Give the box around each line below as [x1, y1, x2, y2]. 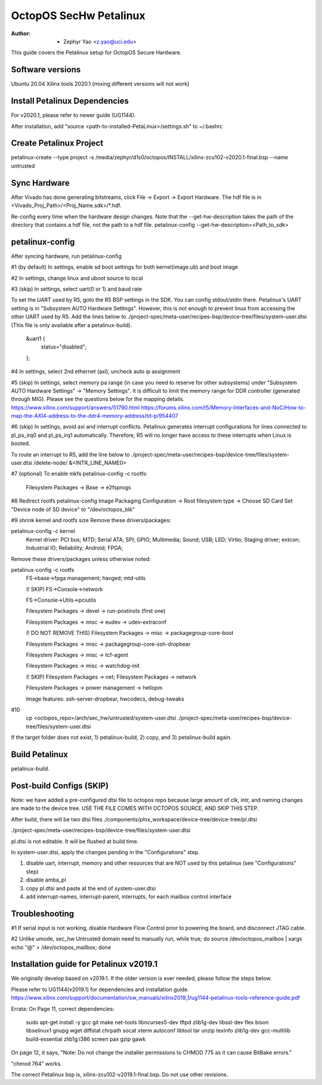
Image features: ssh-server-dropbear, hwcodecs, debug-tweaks [26, 695, 184, 702]
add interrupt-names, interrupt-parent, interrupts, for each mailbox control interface [26, 893, 232, 900]
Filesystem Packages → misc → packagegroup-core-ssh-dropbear [26, 640, 191, 648]
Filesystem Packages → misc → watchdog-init [26, 662, 140, 670]
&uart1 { [26, 335, 45, 342]
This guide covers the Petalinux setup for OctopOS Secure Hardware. [11, 49, 182, 56]
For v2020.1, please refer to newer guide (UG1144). [11, 112, 137, 119]
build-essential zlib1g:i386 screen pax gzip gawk [26, 1035, 146, 1043]
